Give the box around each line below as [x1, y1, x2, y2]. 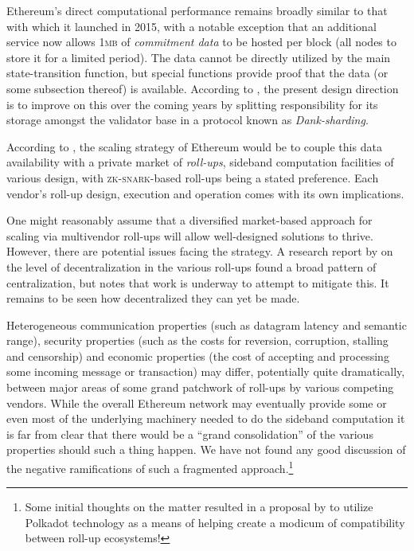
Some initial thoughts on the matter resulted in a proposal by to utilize [25, 498, 373, 515]
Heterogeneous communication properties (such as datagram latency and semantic [6, 316, 407, 333]
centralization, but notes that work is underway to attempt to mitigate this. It [6, 274, 389, 291]
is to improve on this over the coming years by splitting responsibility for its [6, 96, 378, 112]
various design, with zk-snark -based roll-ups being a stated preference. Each [6, 169, 379, 186]
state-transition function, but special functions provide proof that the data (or [6, 64, 389, 81]
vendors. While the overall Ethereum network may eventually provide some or [6, 394, 387, 411]
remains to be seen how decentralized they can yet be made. [6, 290, 300, 307]
